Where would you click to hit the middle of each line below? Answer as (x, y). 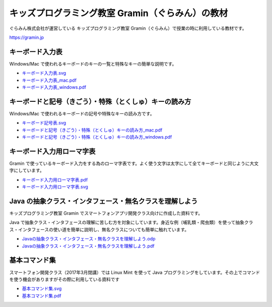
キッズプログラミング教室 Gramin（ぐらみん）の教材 (119, 13)
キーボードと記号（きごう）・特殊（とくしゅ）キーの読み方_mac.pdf (92, 130)
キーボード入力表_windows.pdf (54, 87)
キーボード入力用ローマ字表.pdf (55, 179)
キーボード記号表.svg (44, 123)
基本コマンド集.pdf (42, 295)
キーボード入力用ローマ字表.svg (55, 187)
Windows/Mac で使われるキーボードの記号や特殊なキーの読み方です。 (82, 113)
